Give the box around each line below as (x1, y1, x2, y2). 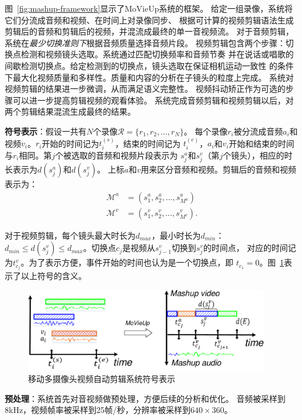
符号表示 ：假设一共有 (5, 125, 86, 137)
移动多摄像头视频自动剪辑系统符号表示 (28, 373, 175, 385)
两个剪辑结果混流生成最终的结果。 (5, 105, 136, 118)
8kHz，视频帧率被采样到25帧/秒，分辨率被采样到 (5, 404, 191, 416)
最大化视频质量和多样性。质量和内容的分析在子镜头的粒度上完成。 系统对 (12, 71, 294, 83)
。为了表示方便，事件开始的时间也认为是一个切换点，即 (20, 256, 234, 268)
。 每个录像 (183, 125, 228, 137)
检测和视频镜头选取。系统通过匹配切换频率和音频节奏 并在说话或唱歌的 (20, 48, 294, 60)
